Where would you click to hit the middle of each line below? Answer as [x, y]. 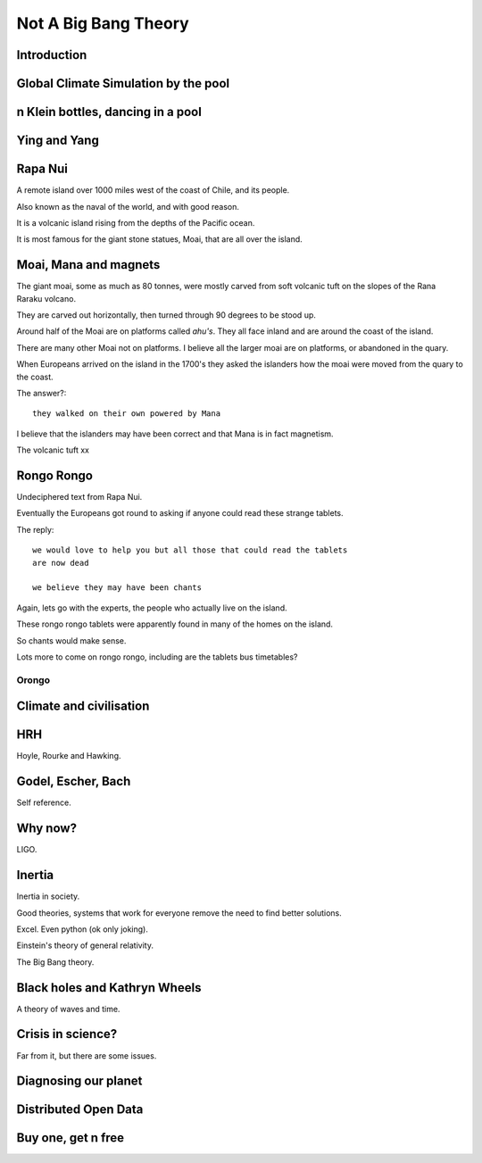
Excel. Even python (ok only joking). [83, 929]
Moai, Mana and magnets [88, 265]
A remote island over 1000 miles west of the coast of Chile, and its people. [153, 190]
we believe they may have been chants [117, 588]
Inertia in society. [48, 896]
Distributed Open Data [80, 1110]
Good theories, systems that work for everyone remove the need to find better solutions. [179, 913]
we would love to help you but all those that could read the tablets [190, 550]
